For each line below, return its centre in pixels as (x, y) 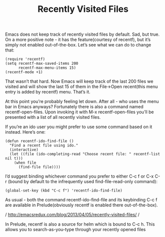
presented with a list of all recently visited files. (53, 117)
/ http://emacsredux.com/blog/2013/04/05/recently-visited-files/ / (72, 215)
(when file (25, 163)
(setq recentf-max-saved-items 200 (42, 64)
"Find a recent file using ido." (44, 145)
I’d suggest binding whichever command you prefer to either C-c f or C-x (80, 176)
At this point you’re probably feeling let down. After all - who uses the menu (82, 101)
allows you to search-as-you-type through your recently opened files (75, 230)
